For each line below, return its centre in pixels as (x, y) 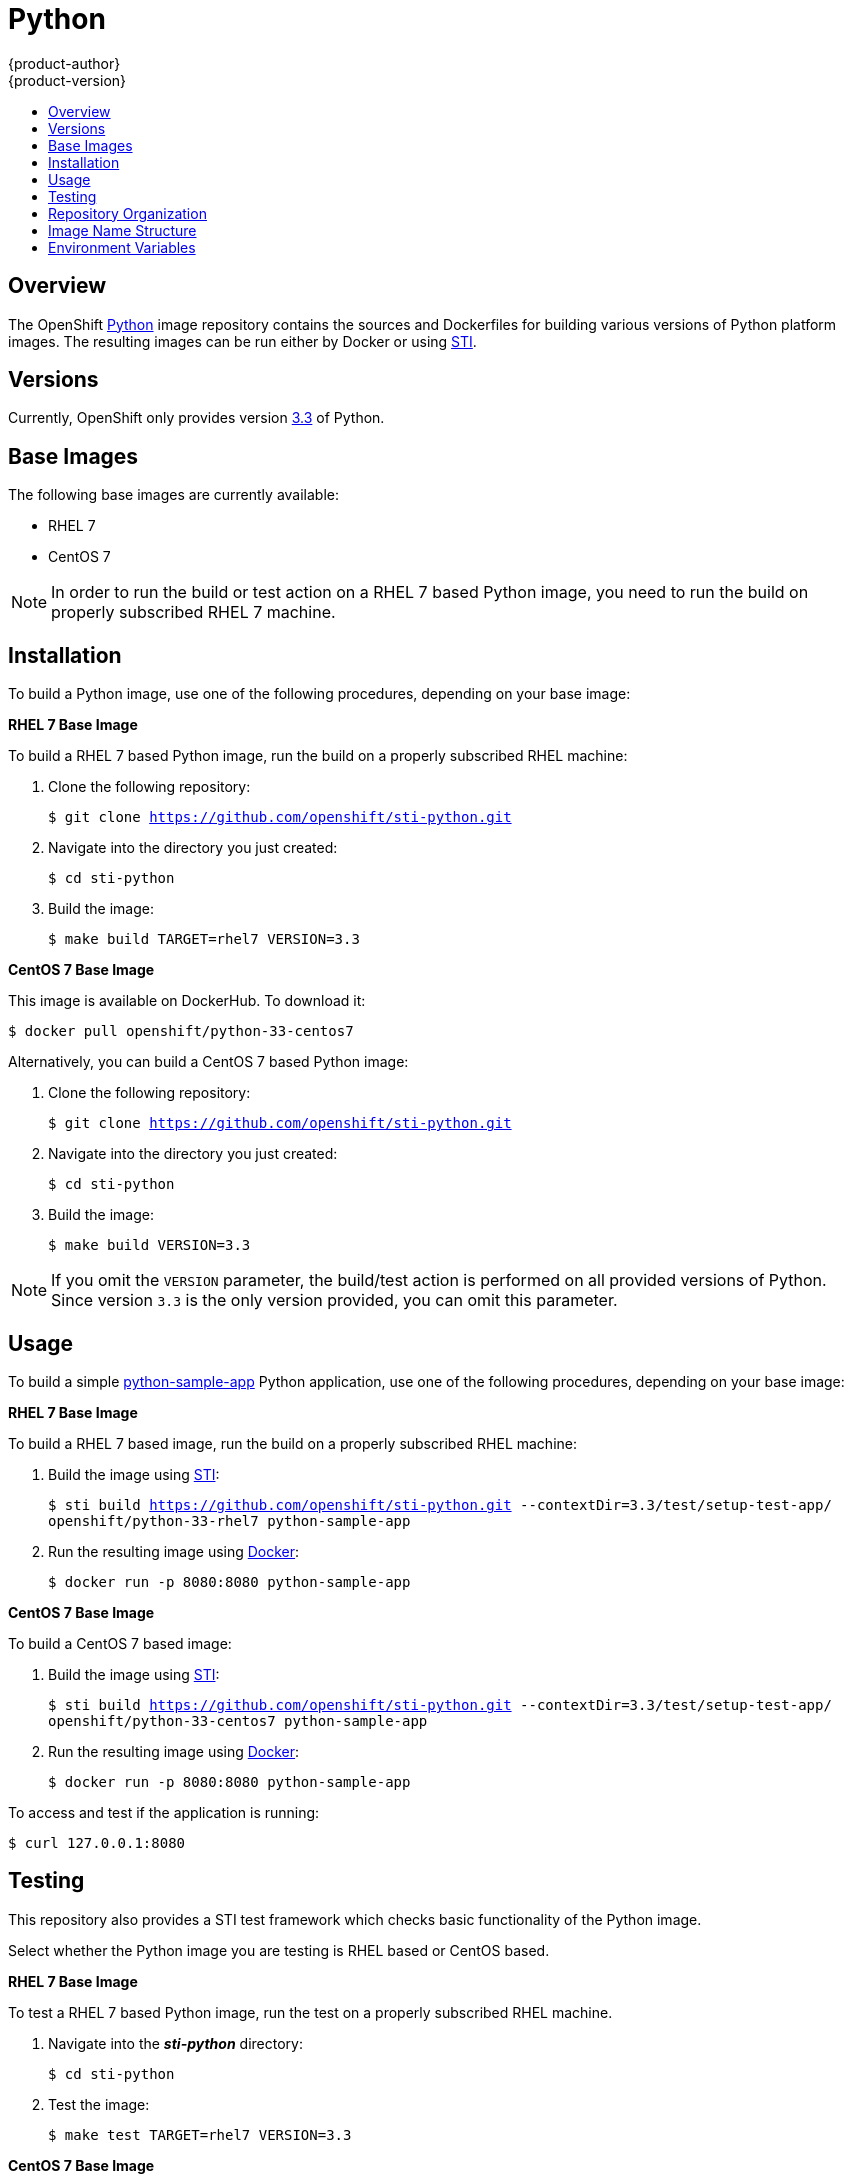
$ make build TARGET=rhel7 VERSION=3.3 (204, 939)
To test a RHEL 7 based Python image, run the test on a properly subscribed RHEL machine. (310, 2012)
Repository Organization (127, 213)
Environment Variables (122, 247)
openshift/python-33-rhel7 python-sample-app (229, 1520)
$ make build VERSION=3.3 (149, 1245)
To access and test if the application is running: (164, 1812)
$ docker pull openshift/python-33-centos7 (181, 1031)
